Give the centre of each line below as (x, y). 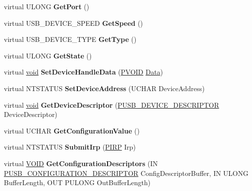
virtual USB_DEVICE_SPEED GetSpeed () (73, 23)
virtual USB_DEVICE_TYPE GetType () (70, 39)
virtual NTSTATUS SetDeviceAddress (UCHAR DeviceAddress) (104, 88)
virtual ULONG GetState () (48, 55)
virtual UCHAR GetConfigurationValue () (72, 130)
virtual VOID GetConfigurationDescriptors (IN (81, 163)
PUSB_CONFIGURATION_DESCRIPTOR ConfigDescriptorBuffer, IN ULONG (126, 173)
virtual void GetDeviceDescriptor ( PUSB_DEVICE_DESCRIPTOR (112, 105)
